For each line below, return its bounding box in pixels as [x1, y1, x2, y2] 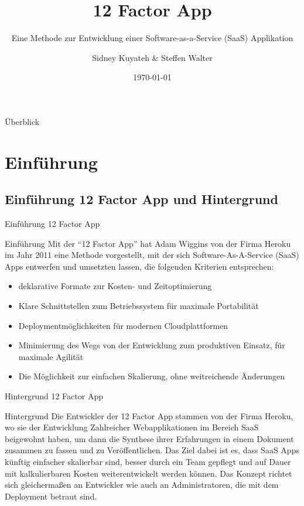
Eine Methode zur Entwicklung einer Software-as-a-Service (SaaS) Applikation [11, 32, 293, 44]
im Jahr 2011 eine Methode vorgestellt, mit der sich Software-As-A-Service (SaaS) [5, 249, 299, 261]
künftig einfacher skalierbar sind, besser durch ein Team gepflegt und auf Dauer [5, 455, 291, 467]
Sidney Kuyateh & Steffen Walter [92, 51, 213, 63]
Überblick [5, 115, 40, 127]
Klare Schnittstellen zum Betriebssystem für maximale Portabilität [18, 300, 259, 312]
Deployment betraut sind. [5, 490, 97, 502]
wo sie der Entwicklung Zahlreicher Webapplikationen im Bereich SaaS [5, 421, 259, 433]
